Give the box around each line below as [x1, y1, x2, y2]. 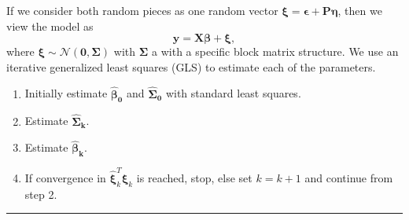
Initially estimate [24, 85, 108, 101]
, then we [337, 2, 382, 18]
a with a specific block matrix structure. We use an [152, 43, 399, 60]
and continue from [304, 169, 393, 185]
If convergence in [24, 169, 106, 185]
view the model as [6, 17, 94, 34]
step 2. [24, 185, 57, 202]
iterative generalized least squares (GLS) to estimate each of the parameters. [6, 58, 376, 75]
